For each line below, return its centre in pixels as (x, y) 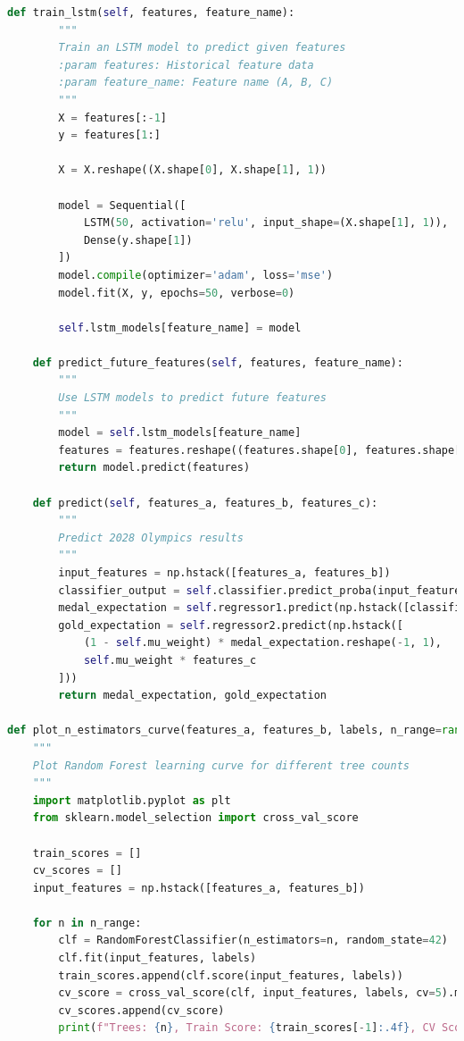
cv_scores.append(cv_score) (141, 1010)
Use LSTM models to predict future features (192, 398)
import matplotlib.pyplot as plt (132, 800)
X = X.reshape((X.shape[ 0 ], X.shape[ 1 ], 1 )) (193, 170)
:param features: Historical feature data (186, 65)
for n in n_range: (87, 923)
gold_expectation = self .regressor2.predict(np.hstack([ (231, 625)
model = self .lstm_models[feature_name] (180, 433)
